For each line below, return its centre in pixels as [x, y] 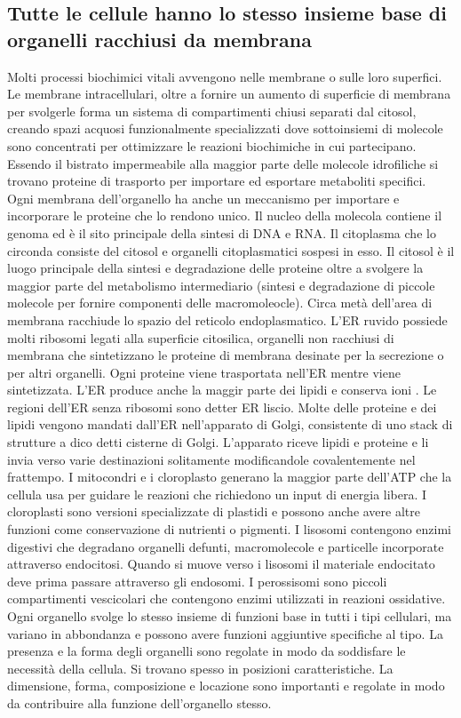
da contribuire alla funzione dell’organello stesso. [139, 702]
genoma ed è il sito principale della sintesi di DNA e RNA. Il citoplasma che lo [222, 232]
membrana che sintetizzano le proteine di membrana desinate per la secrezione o [226, 355]
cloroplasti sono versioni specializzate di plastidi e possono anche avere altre [214, 511]
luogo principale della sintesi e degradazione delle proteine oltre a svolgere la [215, 268]
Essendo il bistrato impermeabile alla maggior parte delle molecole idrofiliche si [223, 163]
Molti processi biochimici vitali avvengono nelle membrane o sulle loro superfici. [225, 76]
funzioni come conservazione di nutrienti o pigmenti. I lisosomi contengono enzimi [230, 529]
